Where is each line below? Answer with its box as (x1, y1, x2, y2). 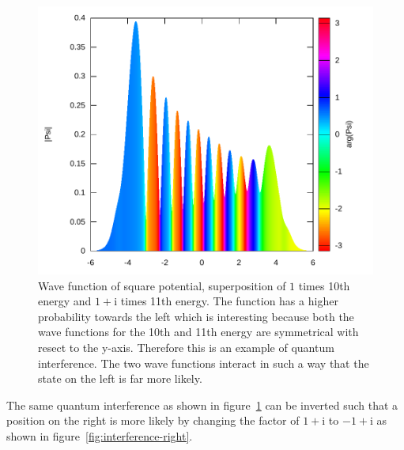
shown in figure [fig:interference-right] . (6, 427, 193, 444)
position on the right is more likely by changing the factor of (6, 412, 300, 429)
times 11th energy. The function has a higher (120, 293, 338, 309)
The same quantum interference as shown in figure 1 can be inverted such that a (6, 396, 398, 413)
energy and (38, 293, 92, 309)
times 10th (298, 277, 350, 293)
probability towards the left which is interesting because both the (38, 308, 354, 324)
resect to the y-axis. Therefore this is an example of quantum (38, 338, 334, 355)
